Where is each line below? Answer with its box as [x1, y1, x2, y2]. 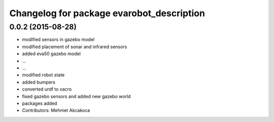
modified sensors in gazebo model [22, 36, 95, 43]
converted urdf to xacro [22, 86, 72, 92]
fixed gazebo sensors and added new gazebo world [22, 93, 131, 99]
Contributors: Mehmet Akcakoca [22, 107, 90, 113]
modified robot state [22, 72, 65, 78]
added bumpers [22, 79, 56, 85]
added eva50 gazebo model [22, 51, 81, 57]
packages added [22, 100, 57, 106]
